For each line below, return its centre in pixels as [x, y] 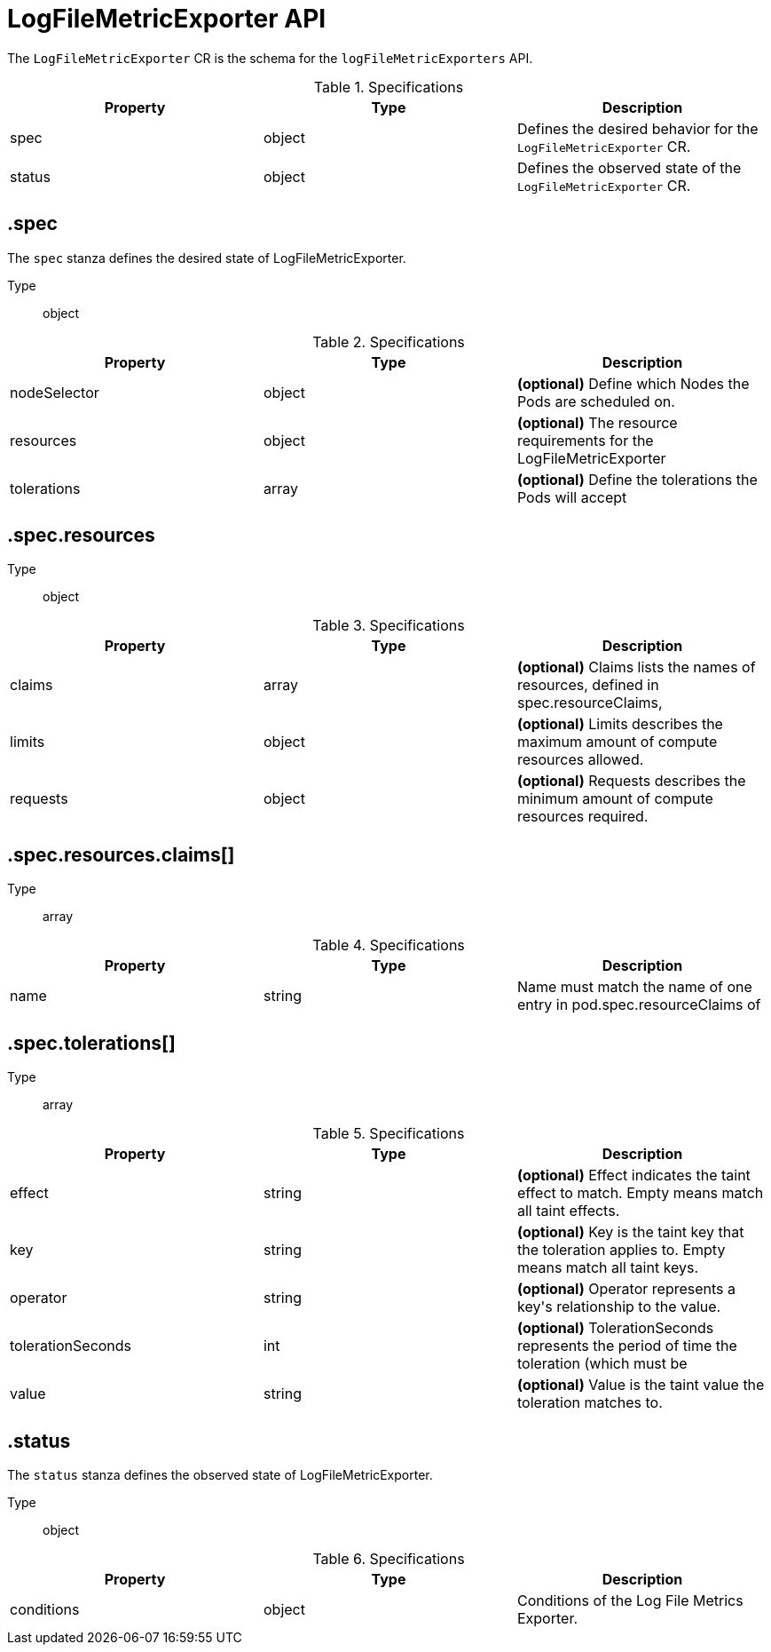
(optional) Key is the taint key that [630, 1232]
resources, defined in [588, 685]
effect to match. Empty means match [640, 1193]
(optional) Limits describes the [620, 724]
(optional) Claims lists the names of [636, 667]
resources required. [582, 817]
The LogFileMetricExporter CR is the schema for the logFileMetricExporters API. [270, 58]
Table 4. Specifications [389, 945]
